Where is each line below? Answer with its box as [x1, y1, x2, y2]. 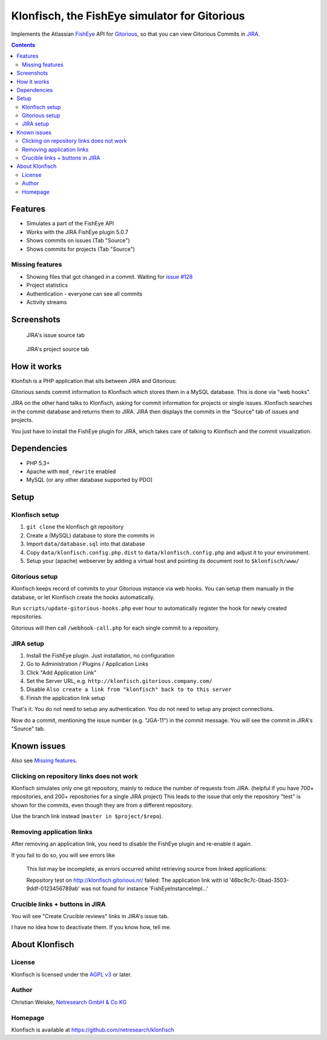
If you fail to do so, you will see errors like [11, 852, 115, 859]
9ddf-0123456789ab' [26, 885, 80, 892]
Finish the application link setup [26, 694, 105, 701]
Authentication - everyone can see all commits [26, 290, 143, 297]
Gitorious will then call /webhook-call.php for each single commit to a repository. [11, 624, 220, 632]
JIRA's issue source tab [26, 332, 85, 339]
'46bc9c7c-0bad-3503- [229, 876, 289, 884]
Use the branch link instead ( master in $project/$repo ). [11, 813, 163, 820]
